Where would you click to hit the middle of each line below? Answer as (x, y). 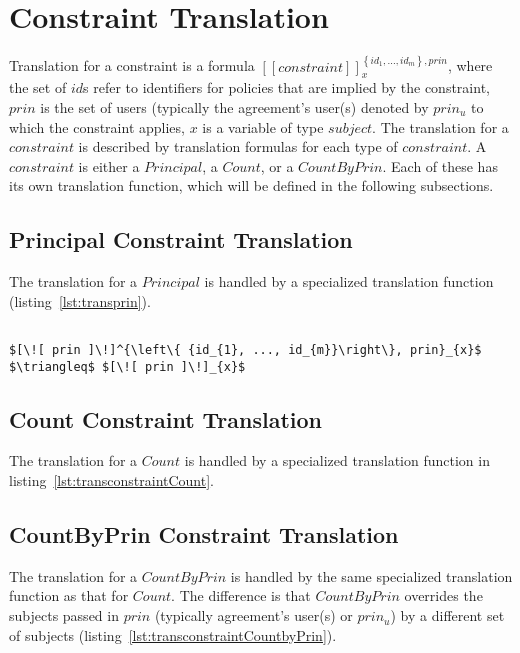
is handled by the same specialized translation (371, 575)
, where (470, 65)
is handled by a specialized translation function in (337, 460)
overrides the (443, 595)
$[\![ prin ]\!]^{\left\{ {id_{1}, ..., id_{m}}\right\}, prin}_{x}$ (245, 349)
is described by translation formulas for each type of (238, 146)
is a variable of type (263, 126)
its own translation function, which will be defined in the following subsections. (251, 185)
